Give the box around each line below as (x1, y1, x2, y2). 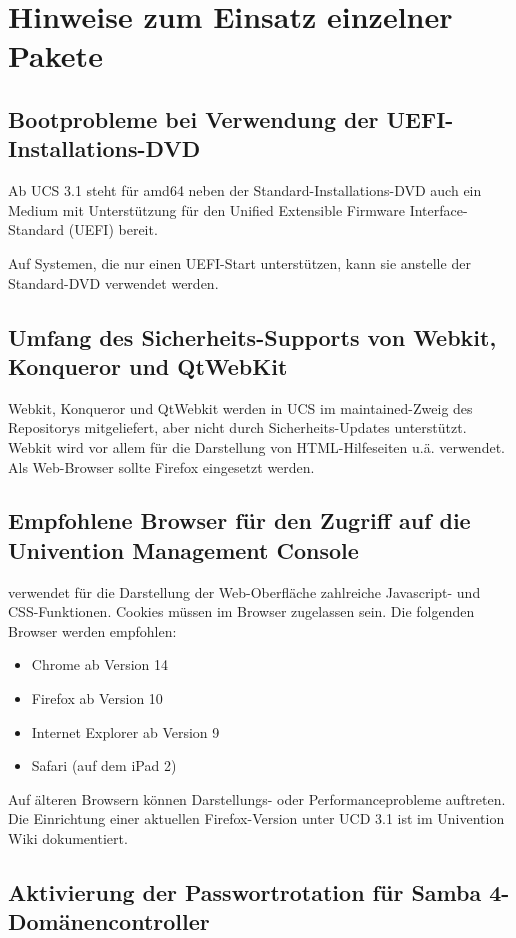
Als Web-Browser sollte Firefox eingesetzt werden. (8, 456, 315, 477)
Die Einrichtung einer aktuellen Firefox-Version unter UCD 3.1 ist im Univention (8, 808, 505, 829)
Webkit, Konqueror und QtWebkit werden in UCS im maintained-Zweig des (8, 397, 473, 418)
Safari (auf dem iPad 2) (31, 755, 177, 776)
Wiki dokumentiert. (8, 828, 128, 849)
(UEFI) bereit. (68, 219, 158, 240)
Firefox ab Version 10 (31, 688, 163, 709)
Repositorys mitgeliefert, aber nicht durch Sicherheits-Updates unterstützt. (8, 417, 467, 438)
